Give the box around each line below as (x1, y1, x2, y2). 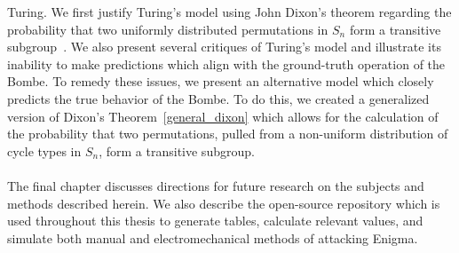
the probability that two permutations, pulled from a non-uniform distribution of (7, 124, 448, 143)
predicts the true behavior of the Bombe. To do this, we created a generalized (7, 89, 430, 107)
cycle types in (7, 141, 82, 160)
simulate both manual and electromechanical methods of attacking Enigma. (7, 228, 418, 247)
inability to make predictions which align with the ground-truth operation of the (7, 54, 446, 73)
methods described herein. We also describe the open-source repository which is (7, 194, 440, 212)
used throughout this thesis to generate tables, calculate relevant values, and (7, 211, 423, 230)
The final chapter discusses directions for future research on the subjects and (7, 176, 424, 194)
